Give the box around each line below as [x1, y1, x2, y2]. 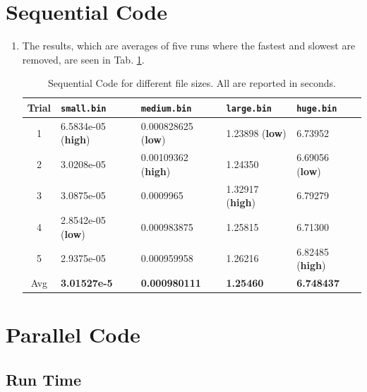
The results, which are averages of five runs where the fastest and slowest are [22, 38, 356, 53]
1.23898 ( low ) [226, 125, 287, 140]
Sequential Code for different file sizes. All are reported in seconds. [47, 76, 336, 90]
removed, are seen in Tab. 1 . [22, 52, 145, 66]
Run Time [6, 368, 82, 390]
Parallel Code [6, 320, 140, 349]
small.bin [61, 103, 107, 114]
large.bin [226, 103, 272, 114]
